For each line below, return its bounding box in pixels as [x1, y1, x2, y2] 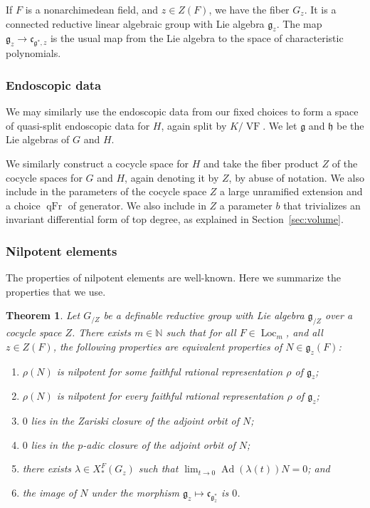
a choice [6, 197, 41, 212]
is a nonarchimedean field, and [25, 2, 159, 16]
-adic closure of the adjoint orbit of [83, 437, 236, 452]
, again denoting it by [125, 170, 219, 185]
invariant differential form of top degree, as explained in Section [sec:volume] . [6, 212, 344, 227]
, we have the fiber [208, 2, 290, 16]
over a [325, 308, 353, 323]
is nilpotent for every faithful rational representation [56, 388, 284, 403]
